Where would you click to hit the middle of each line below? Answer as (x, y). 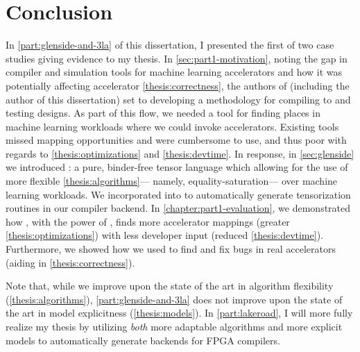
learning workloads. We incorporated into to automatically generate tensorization (178, 194)
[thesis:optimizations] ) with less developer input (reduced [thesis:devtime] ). (164, 235)
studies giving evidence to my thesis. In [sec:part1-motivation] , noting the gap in (177, 58)
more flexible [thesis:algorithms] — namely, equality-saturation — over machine (172, 181)
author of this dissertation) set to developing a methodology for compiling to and (178, 99)
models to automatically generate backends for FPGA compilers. (143, 340)
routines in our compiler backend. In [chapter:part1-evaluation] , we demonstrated (178, 208)
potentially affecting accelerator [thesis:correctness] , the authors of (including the (178, 85)
